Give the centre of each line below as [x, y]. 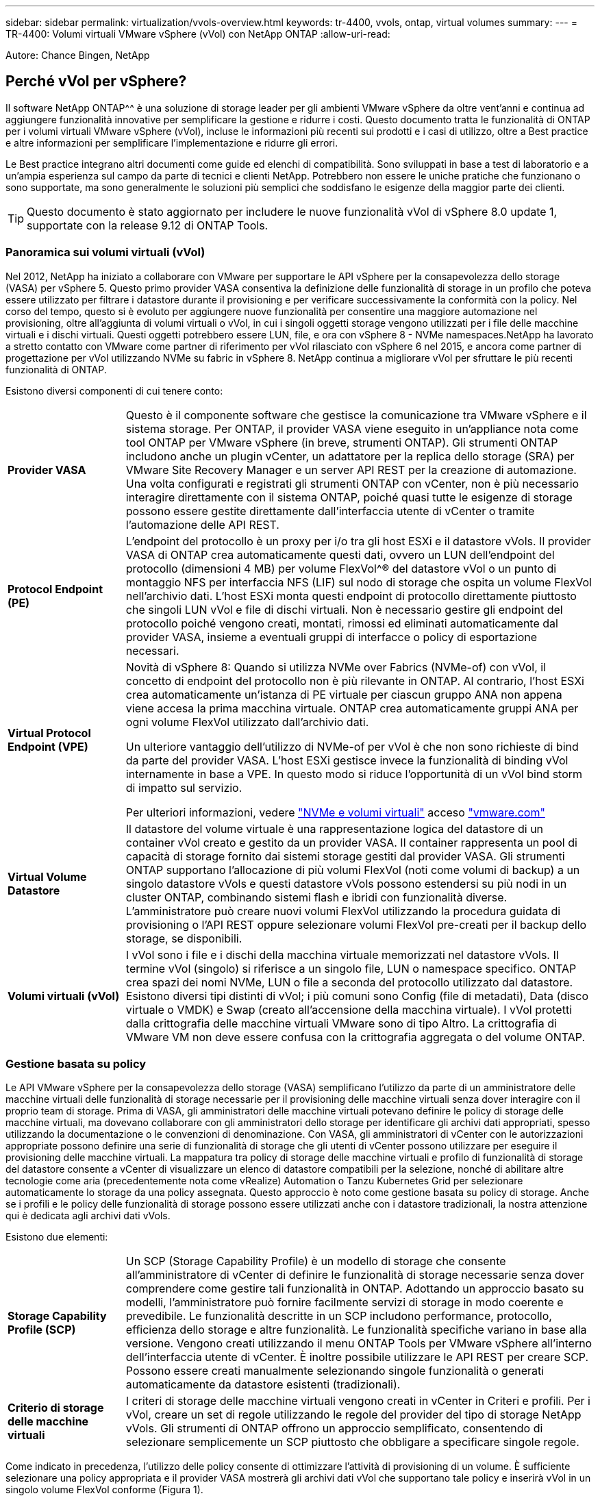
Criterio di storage [56, 1408]
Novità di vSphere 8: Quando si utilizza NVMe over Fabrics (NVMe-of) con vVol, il [336, 667]
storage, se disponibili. [184, 938]
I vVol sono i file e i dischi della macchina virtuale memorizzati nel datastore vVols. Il [342, 955]
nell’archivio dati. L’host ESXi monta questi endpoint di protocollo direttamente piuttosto [351, 596]
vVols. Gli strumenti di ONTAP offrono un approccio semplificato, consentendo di [334, 1429]
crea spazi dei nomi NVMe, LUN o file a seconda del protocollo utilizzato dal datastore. [349, 982]
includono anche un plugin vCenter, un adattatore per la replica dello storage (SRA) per [350, 456]
